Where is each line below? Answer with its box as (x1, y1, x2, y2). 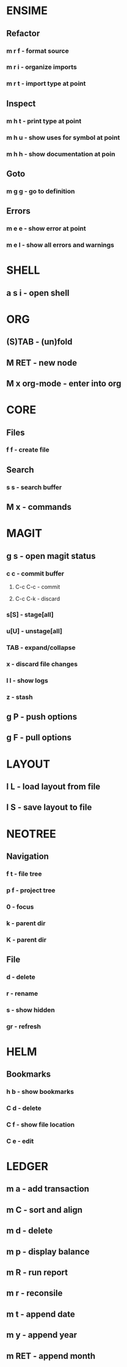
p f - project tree (6, 886, 56, 895)
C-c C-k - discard (15, 595, 60, 603)
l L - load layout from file (6, 781, 101, 791)
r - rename (6, 989, 38, 998)
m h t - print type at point (6, 117, 82, 125)
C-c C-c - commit (15, 583, 60, 591)
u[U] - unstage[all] (6, 626, 63, 635)
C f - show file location (6, 1120, 75, 1129)
